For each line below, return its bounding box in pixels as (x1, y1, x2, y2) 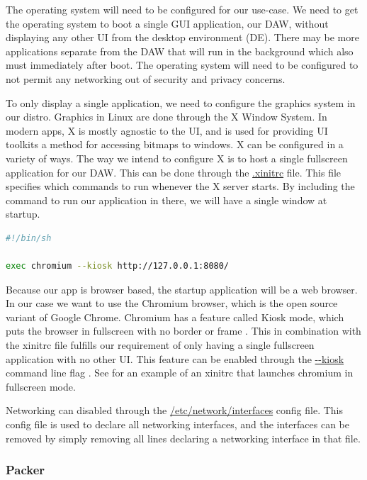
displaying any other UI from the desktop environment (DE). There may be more (6, 30, 359, 45)
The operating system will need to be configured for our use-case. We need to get (6, 2, 358, 16)
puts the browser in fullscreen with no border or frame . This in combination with (6, 323, 361, 338)
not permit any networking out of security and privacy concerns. (6, 71, 286, 86)
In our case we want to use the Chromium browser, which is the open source (6, 296, 338, 311)
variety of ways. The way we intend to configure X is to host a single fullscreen (6, 150, 348, 165)
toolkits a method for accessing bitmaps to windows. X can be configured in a (6, 137, 344, 152)
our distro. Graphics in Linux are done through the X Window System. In (6, 109, 327, 124)
